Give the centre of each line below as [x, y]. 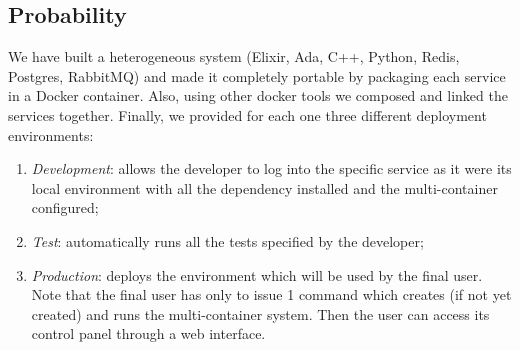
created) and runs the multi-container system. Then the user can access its [260, 313]
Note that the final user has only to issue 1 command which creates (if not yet [271, 294]
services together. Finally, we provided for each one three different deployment [247, 114]
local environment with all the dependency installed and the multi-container [264, 187]
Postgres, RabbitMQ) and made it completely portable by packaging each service [257, 75]
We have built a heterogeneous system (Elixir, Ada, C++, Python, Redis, [234, 56]
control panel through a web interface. [148, 333]
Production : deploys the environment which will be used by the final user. [257, 274]
